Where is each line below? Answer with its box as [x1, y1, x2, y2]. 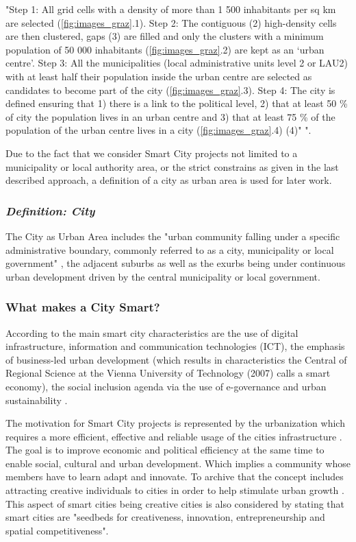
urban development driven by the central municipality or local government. [5, 269, 320, 283]
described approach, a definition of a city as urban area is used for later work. [5, 173, 332, 187]
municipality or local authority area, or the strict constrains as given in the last [5, 159, 339, 174]
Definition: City [5, 202, 95, 219]
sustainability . [5, 392, 68, 407]
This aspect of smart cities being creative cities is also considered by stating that [5, 496, 345, 510]
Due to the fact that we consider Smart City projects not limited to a [5, 145, 298, 160]
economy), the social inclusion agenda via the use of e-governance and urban [5, 379, 327, 393]
